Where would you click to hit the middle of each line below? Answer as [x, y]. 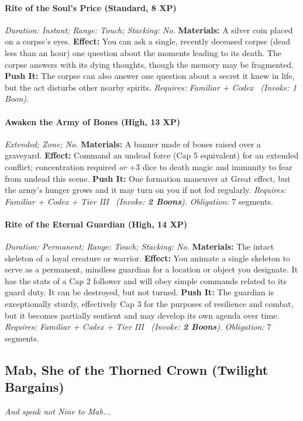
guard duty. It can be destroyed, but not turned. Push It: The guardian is [139, 292]
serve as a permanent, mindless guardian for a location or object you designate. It [151, 269]
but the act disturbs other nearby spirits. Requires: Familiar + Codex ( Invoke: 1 [151, 87]
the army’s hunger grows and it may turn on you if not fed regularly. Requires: [146, 190]
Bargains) [35, 387]
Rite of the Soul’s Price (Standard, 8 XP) [91, 7]
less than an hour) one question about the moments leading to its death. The [143, 52]
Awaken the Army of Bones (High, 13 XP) [93, 121]
